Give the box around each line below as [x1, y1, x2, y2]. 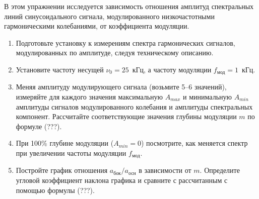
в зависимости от [139, 165, 191, 175]
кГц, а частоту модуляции [132, 64, 212, 74]
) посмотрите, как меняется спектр [141, 138, 248, 148]
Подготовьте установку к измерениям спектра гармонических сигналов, [16, 37, 235, 48]
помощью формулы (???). [16, 184, 95, 195]
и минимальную [183, 91, 232, 102]
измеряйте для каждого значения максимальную [16, 91, 163, 102]
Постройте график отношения [16, 165, 108, 175]
